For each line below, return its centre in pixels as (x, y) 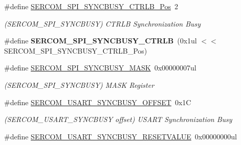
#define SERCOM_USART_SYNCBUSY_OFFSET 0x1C (98, 102)
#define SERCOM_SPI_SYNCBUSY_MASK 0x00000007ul (100, 68)
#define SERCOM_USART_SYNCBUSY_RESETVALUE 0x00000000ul (120, 136)
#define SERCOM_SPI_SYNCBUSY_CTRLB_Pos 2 (91, 6)
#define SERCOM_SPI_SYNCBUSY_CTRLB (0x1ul (101, 41)
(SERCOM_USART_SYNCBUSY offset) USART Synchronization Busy (118, 119)
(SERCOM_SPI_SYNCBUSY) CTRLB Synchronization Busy (103, 23)
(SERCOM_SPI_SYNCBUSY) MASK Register (79, 84)
